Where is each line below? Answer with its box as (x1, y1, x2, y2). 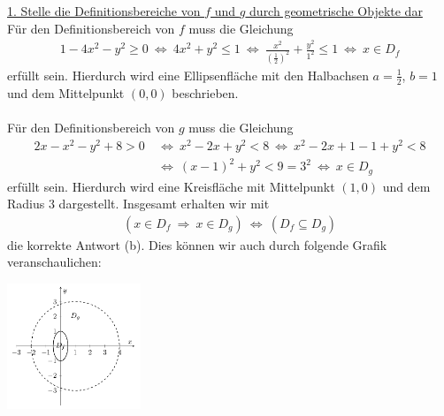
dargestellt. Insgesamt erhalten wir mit (58, 194, 270, 213)
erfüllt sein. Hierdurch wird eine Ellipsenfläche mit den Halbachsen (7, 65, 369, 84)
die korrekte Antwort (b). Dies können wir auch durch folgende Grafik (7, 235, 387, 253)
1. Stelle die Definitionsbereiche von (7, 2, 201, 19)
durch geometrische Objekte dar (249, 2, 423, 19)
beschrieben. (172, 83, 239, 102)
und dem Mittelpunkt (7, 83, 125, 102)
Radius (7, 194, 45, 213)
